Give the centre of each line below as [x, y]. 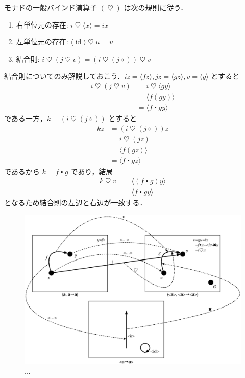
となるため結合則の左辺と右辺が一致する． [76, 203]
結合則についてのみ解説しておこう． [64, 76]
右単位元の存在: [42, 24]
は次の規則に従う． [156, 7]
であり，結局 [92, 171]
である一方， [26, 118]
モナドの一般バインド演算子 [51, 7]
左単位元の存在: [42, 42]
